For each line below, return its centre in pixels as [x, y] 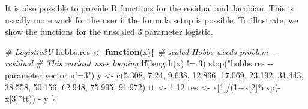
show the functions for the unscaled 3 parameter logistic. [109, 31]
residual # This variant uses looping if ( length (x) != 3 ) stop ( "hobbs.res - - [139, 63]
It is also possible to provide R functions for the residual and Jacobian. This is [149, 8]
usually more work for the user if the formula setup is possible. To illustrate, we [152, 19]
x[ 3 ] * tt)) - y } [30, 99]
